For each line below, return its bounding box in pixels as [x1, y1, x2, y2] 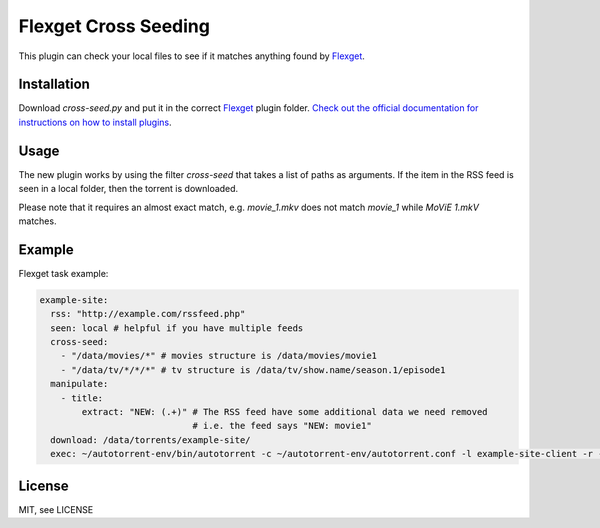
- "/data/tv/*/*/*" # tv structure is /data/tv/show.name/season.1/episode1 [60, 364, 446, 375]
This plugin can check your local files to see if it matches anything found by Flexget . [18, 50, 365, 62]
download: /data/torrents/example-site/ [50, 434, 251, 445]
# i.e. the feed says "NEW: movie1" [192, 420, 372, 432]
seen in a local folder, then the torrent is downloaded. [18, 183, 239, 195]
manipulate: [50, 378, 109, 390]
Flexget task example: [18, 267, 109, 279]
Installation [18, 76, 90, 93]
